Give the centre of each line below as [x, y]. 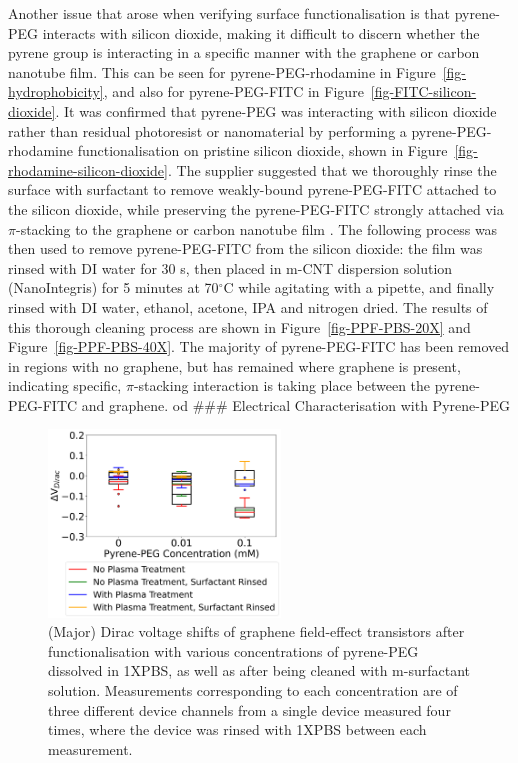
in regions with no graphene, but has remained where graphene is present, [234, 365]
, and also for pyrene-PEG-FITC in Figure [233, 91]
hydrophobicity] [56, 91]
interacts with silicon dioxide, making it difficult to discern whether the [261, 32]
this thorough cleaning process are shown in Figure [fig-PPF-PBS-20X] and [239, 326]
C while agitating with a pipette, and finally [359, 287]
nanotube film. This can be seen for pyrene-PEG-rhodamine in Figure [222, 71]
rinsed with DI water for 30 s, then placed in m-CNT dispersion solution [230, 267]
